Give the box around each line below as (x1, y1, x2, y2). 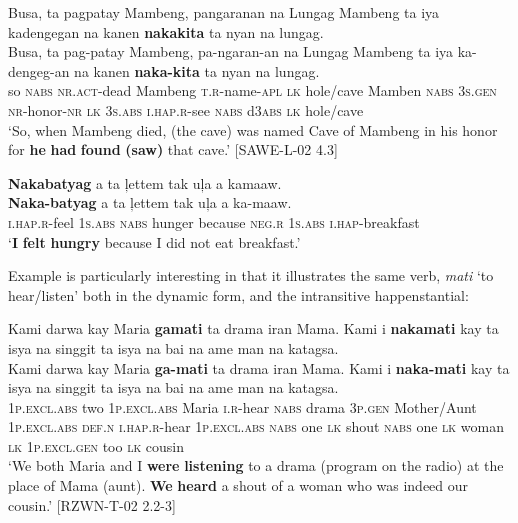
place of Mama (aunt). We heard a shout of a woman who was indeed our (8, 475, 469, 496)
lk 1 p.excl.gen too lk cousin (8, 435, 185, 456)
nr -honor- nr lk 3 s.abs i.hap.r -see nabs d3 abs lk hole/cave (8, 99, 364, 120)
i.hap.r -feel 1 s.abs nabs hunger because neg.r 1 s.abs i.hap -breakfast (8, 211, 420, 232)
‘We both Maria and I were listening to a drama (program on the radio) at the (8, 455, 504, 476)
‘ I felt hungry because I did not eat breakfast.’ (8, 231, 301, 252)
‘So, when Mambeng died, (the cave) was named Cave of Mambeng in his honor (8, 119, 498, 140)
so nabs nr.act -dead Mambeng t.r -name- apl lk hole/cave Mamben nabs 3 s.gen (8, 80, 497, 101)
